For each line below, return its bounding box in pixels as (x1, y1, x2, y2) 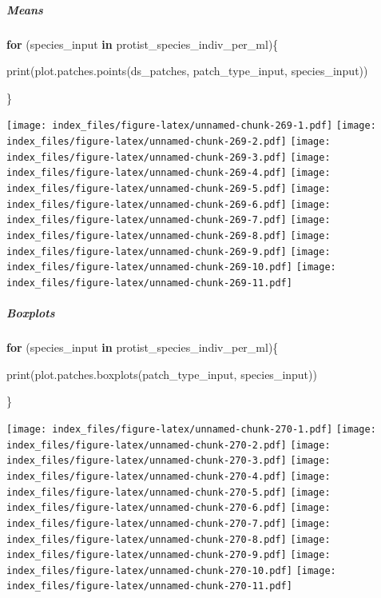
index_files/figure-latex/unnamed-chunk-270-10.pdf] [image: (6, 564, 336, 576)
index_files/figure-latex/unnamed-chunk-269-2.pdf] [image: (6, 136, 331, 147)
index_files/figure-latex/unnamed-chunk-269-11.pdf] (6, 277, 292, 289)
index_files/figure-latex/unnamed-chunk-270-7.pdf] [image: (6, 517, 331, 529)
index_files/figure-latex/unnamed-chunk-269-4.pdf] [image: (6, 167, 331, 179)
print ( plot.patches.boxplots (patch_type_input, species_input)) (6, 365, 317, 382)
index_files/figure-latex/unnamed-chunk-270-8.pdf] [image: (6, 533, 331, 545)
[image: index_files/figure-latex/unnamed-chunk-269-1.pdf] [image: (6, 120, 376, 132)
